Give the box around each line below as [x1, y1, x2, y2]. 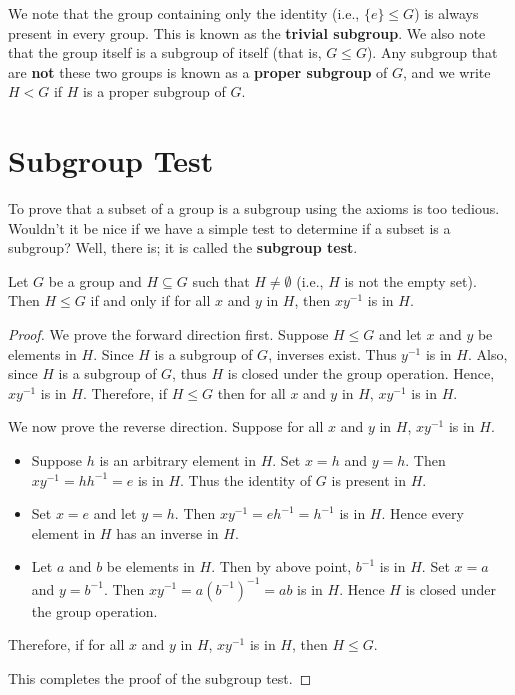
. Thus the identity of [180, 469, 312, 490]
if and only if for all [90, 290, 211, 311]
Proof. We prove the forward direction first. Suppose [8, 324, 329, 345]
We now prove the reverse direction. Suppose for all [8, 416, 324, 437]
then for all [217, 382, 286, 403]
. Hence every [381, 503, 464, 524]
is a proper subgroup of [83, 81, 226, 102]
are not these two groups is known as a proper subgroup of [8, 61, 388, 82]
